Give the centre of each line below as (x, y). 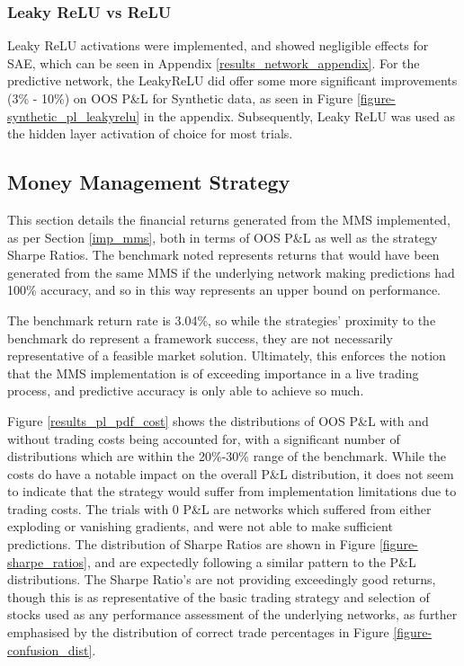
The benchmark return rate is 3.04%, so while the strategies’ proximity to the (222, 320)
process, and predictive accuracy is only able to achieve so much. (186, 391)
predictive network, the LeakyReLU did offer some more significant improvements (232, 80)
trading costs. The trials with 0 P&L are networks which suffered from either (219, 508)
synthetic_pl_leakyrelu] (74, 115)
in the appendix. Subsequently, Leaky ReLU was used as (299, 115)
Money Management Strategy (149, 182)
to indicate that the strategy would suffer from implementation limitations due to (232, 491)
